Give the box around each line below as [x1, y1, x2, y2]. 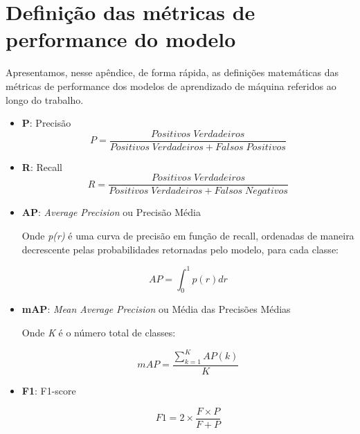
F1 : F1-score [21, 383, 76, 397]
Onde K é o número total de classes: [21, 325, 176, 340]
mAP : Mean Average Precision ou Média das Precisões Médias [21, 302, 291, 316]
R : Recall [21, 159, 62, 174]
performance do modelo [6, 25, 236, 53]
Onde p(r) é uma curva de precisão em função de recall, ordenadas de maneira [21, 228, 354, 242]
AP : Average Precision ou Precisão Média [21, 205, 201, 219]
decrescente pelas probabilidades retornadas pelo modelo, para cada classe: [21, 242, 339, 256]
